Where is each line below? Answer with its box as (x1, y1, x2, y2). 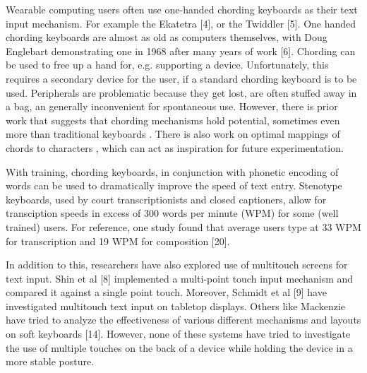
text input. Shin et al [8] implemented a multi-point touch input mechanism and (6, 271, 354, 285)
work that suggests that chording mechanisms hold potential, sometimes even (6, 112, 340, 127)
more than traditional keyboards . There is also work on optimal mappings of (6, 126, 340, 141)
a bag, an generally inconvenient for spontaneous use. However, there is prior (6, 99, 338, 114)
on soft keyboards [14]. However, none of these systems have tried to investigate (6, 326, 351, 341)
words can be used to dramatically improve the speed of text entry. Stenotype (6, 178, 342, 193)
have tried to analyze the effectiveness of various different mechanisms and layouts (6, 312, 361, 327)
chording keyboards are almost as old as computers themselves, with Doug (6, 30, 327, 45)
